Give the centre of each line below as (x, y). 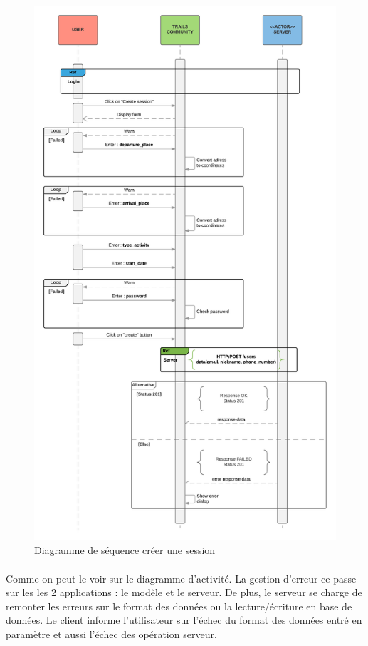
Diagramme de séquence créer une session (125, 550)
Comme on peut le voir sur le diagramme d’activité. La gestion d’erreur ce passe (181, 578)
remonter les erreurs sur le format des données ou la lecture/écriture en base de (179, 606)
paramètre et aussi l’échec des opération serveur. (111, 634)
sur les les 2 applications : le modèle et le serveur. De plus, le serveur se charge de (184, 592)
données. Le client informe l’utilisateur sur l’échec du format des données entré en (184, 620)
